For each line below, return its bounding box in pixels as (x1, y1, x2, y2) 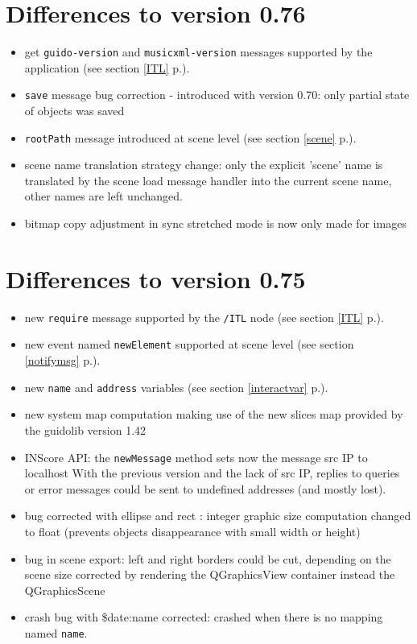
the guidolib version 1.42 (24, 421, 147, 438)
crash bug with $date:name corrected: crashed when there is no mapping (24, 609, 383, 625)
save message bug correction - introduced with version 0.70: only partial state (24, 86, 410, 103)
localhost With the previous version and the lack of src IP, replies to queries (24, 464, 400, 481)
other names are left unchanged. (24, 188, 183, 204)
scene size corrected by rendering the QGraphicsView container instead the (24, 566, 395, 583)
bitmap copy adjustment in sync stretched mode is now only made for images (24, 215, 407, 232)
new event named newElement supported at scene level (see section (24, 336, 354, 353)
